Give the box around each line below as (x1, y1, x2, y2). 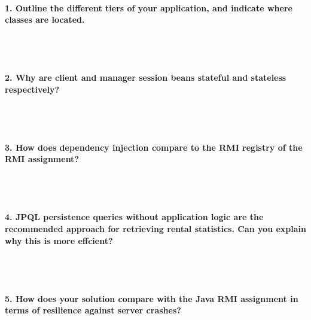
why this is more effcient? (5, 234, 113, 246)
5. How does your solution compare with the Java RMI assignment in (5, 292, 298, 304)
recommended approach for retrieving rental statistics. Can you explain (5, 222, 306, 234)
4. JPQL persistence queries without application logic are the (5, 211, 264, 223)
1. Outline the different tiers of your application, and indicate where (5, 1, 292, 14)
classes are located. (5, 13, 85, 26)
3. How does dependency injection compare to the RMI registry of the (5, 141, 303, 153)
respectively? (5, 83, 60, 95)
